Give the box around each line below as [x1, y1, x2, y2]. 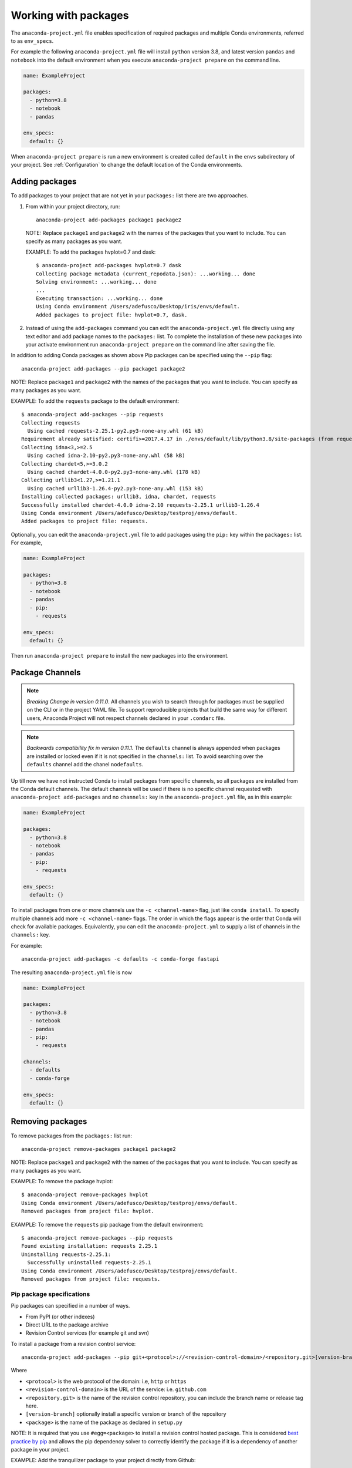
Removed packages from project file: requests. [21, 1276, 161, 1282]
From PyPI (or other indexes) [25, 1313, 95, 1320]
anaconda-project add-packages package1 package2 [36, 216, 182, 223]
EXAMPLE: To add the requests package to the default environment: [11, 397, 180, 405]
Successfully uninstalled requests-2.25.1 [27, 1260, 152, 1266]
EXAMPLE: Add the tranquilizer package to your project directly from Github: [11, 1457, 196, 1464]
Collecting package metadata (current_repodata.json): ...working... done [36, 270, 256, 277]
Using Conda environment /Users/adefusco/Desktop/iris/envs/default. [36, 303, 241, 310]
